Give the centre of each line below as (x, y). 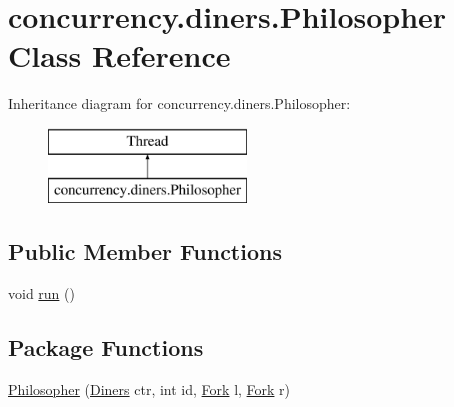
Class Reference (119, 55)
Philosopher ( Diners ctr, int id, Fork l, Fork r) (149, 389)
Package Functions (106, 347)
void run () (41, 293)
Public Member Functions (145, 251)
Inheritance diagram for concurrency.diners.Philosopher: (179, 103)
